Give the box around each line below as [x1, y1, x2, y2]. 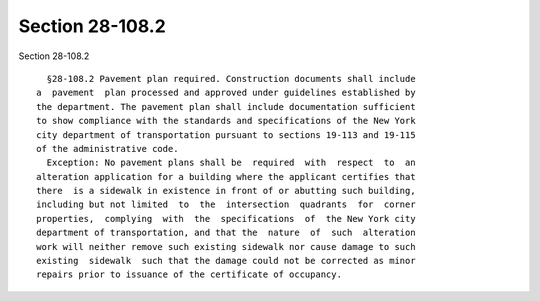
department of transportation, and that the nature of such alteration [36, 227, 416, 239]
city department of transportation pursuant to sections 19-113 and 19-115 [36, 129, 416, 140]
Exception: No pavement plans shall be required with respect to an [46, 157, 416, 169]
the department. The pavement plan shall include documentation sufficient [36, 101, 416, 112]
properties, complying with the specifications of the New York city [36, 213, 416, 224]
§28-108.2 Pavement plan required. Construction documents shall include [46, 73, 416, 84]
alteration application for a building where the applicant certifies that [36, 171, 416, 182]
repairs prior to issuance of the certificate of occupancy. [36, 269, 342, 280]
